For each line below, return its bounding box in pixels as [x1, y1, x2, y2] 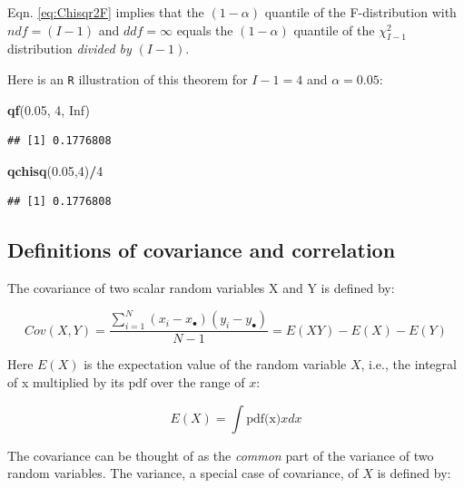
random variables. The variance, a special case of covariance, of [7, 464, 359, 483]
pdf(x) [246, 412, 281, 425]
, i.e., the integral [360, 355, 457, 374]
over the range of [151, 372, 245, 391]
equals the [176, 20, 233, 39]
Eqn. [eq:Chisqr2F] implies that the [7, 3, 204, 21]
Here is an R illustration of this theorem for [7, 69, 248, 88]
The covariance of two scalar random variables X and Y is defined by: [7, 278, 395, 298]
